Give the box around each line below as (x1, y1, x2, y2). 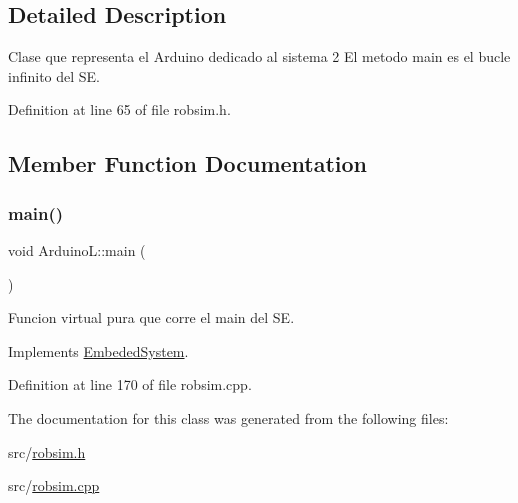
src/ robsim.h (8, 441, 86, 462)
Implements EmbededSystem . (8, 340, 189, 361)
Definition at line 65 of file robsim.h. (8, 99, 231, 120)
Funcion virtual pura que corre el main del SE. (8, 307, 295, 328)
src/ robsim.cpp (8, 475, 100, 496)
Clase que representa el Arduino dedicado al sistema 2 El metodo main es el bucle (8, 46, 511, 67)
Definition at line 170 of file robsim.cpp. (8, 374, 252, 395)
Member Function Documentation (8, 148, 368, 179)
